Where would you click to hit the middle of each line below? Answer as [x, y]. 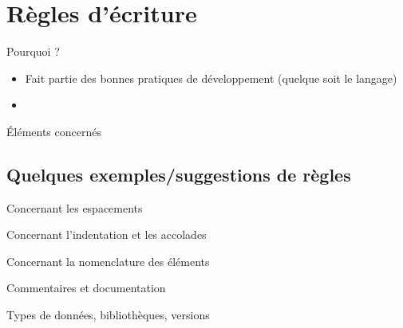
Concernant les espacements [75, 207]
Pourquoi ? [33, 51]
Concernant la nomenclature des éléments [108, 261]
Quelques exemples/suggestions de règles [179, 174]
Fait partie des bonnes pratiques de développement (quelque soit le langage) [211, 78]
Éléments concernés [54, 131]
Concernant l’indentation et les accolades [107, 234]
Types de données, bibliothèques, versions [108, 315]
